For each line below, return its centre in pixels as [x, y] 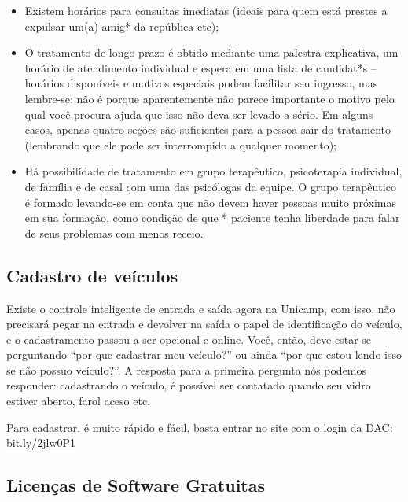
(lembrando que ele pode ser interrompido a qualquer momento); [180, 144]
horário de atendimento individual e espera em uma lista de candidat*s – [200, 67]
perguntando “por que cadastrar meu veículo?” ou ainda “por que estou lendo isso [204, 354]
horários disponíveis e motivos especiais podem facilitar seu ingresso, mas [201, 83]
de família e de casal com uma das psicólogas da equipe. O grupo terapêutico [210, 186]
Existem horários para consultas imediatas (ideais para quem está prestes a [206, 10]
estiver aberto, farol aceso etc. [79, 401]
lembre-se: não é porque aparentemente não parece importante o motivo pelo [210, 98]
